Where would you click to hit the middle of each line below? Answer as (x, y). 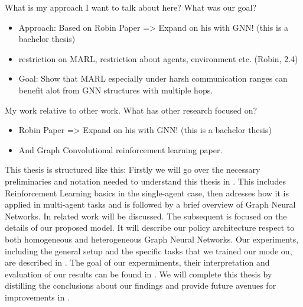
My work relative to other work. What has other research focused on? (131, 110)
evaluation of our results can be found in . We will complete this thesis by (139, 274)
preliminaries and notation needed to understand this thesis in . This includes (145, 181)
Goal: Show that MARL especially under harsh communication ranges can (153, 78)
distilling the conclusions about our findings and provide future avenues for (141, 285)
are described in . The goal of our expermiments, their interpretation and (137, 262)
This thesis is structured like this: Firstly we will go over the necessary (133, 169)
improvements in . (37, 297)
